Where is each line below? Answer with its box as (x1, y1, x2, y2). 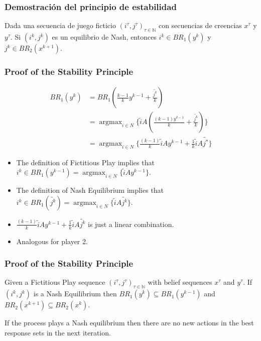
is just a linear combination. (87, 218, 174, 229)
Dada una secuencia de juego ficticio (5, 20, 116, 31)
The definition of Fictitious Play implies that (16, 157, 155, 167)
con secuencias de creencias (158, 20, 242, 31)
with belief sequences (148, 277, 212, 287)
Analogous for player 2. (16, 236, 88, 246)
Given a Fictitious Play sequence (5, 277, 105, 287)
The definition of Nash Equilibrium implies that (16, 185, 164, 195)
